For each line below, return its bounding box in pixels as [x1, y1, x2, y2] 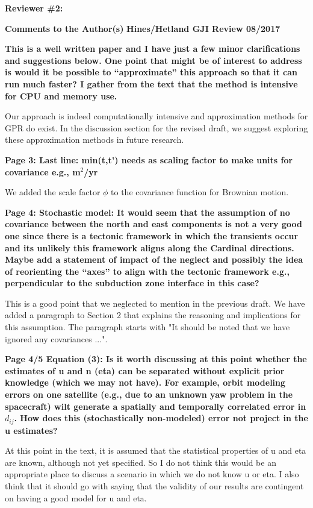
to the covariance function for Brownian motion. [111, 186, 289, 198]
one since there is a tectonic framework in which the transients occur [5, 229, 299, 242]
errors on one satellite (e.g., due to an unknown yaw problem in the [5, 388, 293, 401]
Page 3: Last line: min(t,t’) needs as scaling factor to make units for [5, 153, 293, 166]
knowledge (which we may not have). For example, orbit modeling [5, 376, 286, 389]
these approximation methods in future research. [5, 133, 184, 146]
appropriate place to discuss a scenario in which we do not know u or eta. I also [5, 468, 299, 480]
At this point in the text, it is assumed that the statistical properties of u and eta [5, 444, 306, 457]
